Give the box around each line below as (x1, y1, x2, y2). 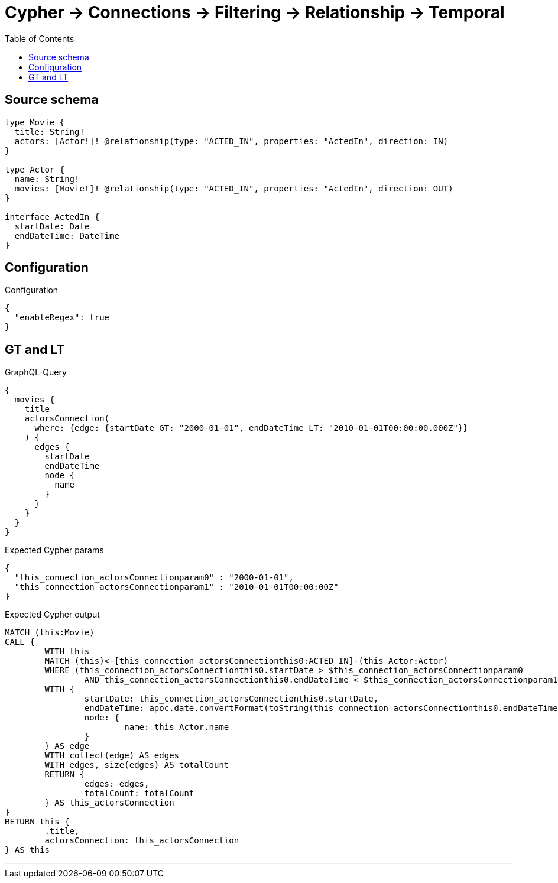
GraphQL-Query (5, 367, 67, 378)
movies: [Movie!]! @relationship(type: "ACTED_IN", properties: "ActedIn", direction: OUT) (14, 183, 453, 193)
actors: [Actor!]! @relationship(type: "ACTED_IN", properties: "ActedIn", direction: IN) (14, 136, 449, 146)
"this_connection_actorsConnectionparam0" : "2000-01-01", (14, 573, 294, 583)
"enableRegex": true (14, 313, 110, 323)
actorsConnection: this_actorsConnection (44, 836, 239, 846)
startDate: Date (14, 221, 90, 231)
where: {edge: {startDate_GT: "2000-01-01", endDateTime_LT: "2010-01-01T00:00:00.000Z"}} (34, 423, 468, 433)
